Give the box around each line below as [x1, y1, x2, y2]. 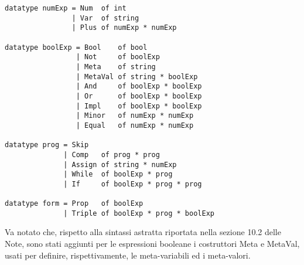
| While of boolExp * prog [63, 170, 173, 179]
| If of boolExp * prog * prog [63, 179, 202, 188]
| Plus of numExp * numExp [71, 23, 177, 32]
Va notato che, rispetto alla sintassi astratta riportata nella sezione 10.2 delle [5, 226, 281, 238]
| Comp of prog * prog [63, 150, 160, 159]
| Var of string [71, 13, 139, 22]
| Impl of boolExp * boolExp [76, 101, 202, 110]
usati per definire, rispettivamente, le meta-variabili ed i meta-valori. [5, 249, 251, 261]
